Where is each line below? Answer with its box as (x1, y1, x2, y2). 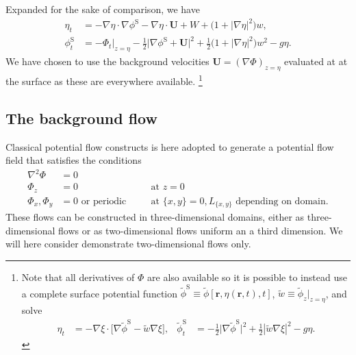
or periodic (81, 196, 127, 206)
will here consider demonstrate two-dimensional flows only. (5, 236, 251, 251)
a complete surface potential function (21, 286, 178, 300)
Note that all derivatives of (21, 269, 135, 284)
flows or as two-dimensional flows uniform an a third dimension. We (58, 223, 343, 237)
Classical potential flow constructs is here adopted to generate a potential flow (5, 139, 334, 154)
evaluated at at (283, 54, 348, 69)
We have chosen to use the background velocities (5, 54, 209, 69)
